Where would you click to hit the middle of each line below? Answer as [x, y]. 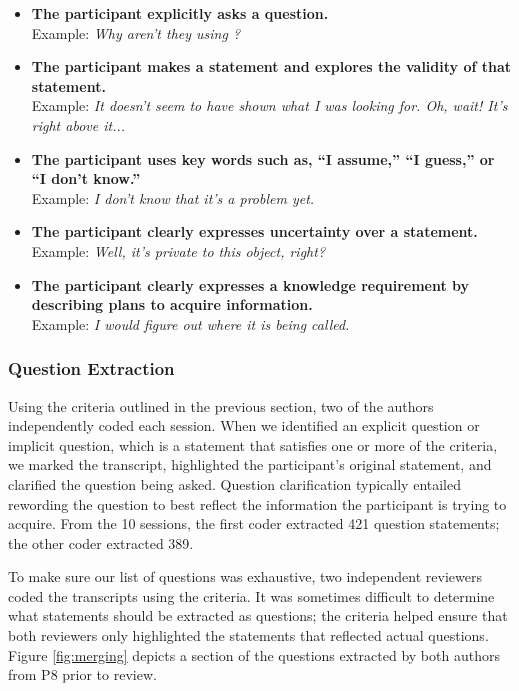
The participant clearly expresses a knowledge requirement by [250, 284]
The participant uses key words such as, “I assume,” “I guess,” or [263, 158]
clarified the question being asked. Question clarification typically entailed [235, 483]
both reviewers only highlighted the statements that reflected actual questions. [248, 635]
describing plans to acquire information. [172, 304]
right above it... [78, 124]
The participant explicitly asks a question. [180, 13]
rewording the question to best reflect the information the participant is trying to [257, 503]
